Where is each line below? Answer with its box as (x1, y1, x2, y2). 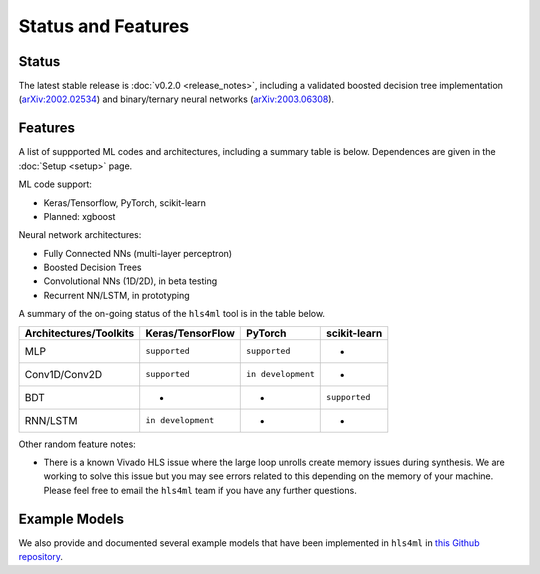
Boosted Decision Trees (43, 261, 142, 274)
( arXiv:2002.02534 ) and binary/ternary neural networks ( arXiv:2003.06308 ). (18, 93, 335, 105)
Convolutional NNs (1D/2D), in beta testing (43, 275, 218, 287)
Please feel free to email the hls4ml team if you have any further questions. (43, 484, 357, 496)
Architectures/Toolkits (24, 326, 135, 340)
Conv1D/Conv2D (24, 367, 103, 381)
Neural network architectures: (18, 229, 142, 241)
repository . (18, 551, 64, 563)
